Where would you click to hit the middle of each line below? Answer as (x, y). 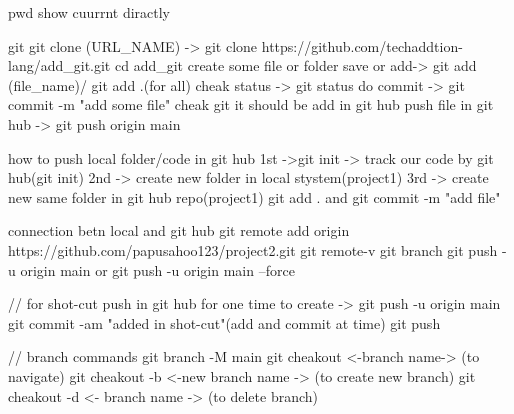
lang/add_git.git (59, 65)
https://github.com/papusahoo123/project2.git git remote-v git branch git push (253, 249)
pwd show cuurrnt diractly (89, 12)
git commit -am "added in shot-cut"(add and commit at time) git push (224, 322)
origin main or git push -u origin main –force (157, 269)
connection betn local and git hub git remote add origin (179, 230)
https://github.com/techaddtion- (362, 45)
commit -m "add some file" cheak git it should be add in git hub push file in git (251, 104)
